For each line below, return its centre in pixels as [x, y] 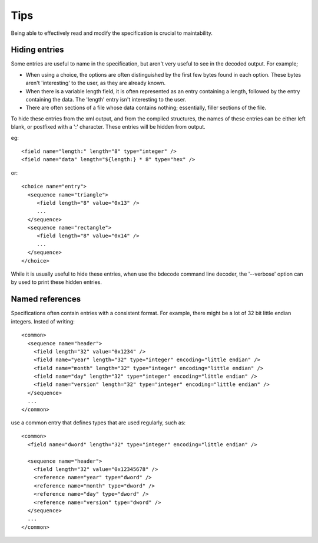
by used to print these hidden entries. [57, 282]
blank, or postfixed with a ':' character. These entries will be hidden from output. [108, 127]
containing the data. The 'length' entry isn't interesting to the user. [106, 100]
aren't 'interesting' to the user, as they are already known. [96, 83]
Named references [46, 299]
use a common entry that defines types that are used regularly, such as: [98, 423]
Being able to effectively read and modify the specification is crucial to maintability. [112, 33]
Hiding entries [37, 50]
